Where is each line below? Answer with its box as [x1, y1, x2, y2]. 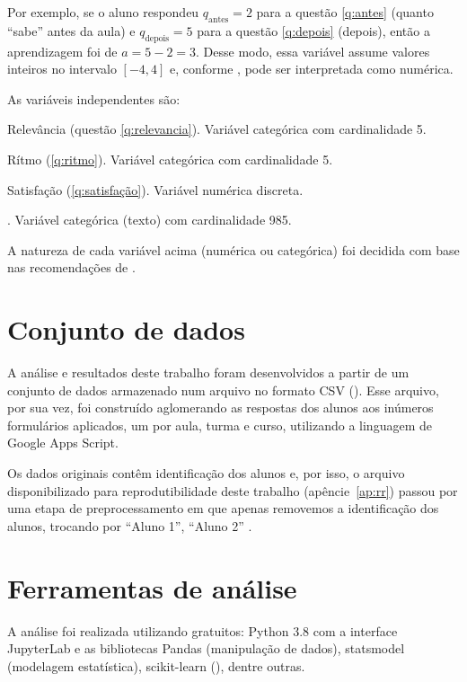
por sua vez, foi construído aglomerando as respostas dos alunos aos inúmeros [7, 398, 434, 417]
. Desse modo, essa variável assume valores [196, 41, 430, 60]
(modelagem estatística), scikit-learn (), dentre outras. [7, 656, 305, 675]
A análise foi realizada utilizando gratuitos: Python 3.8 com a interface [7, 621, 398, 640]
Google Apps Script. [7, 433, 119, 452]
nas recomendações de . [7, 258, 136, 277]
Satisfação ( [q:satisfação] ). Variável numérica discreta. [7, 180, 304, 199]
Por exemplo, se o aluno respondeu [7, 3, 199, 21]
